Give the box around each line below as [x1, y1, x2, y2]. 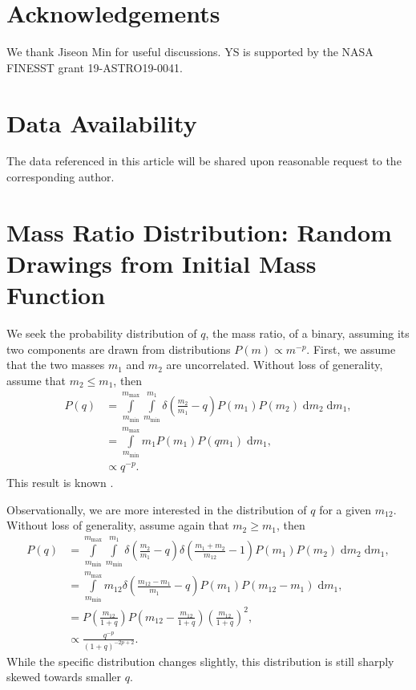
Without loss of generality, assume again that [6, 517, 229, 534]
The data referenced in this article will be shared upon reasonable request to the [6, 152, 402, 169]
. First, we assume [306, 340, 396, 357]
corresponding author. [6, 168, 115, 185]
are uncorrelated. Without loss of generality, [166, 356, 383, 373]
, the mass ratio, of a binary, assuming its [205, 325, 410, 342]
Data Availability [6, 106, 197, 139]
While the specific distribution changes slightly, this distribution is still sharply [6, 652, 394, 669]
